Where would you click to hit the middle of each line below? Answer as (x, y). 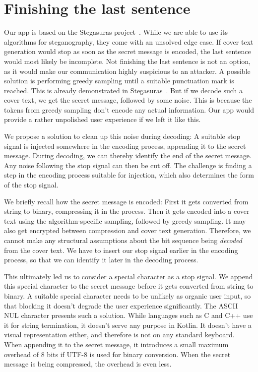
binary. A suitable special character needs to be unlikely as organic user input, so (128, 295)
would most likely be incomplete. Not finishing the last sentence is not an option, (127, 61)
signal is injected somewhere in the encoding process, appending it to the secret (125, 146)
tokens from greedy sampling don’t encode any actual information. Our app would (129, 109)
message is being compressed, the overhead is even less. (88, 364)
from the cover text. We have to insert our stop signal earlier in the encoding (121, 250)
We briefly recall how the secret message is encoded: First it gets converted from (126, 201)
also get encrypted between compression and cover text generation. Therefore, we (128, 230)
